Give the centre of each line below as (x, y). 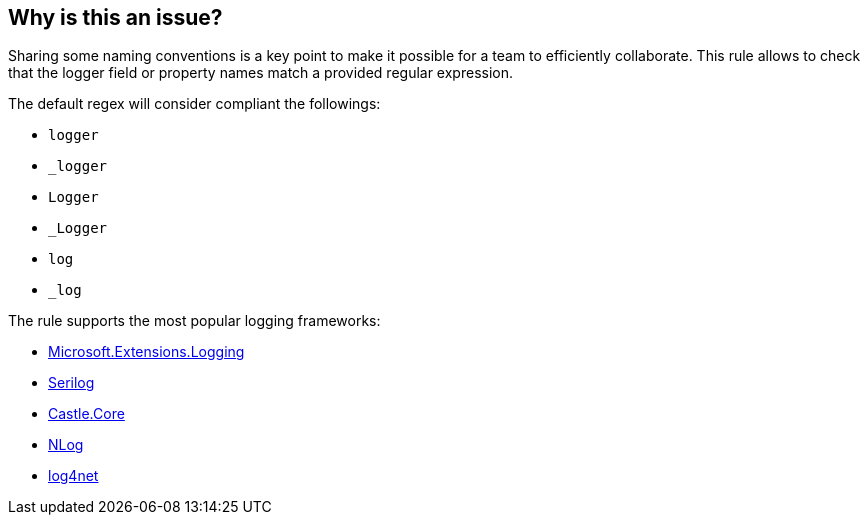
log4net (73, 476)
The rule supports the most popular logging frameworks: (194, 321)
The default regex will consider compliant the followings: (194, 104)
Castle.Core (86, 414)
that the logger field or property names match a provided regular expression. (261, 73)
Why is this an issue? (115, 17)
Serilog (71, 383)
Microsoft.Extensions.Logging (146, 352)
